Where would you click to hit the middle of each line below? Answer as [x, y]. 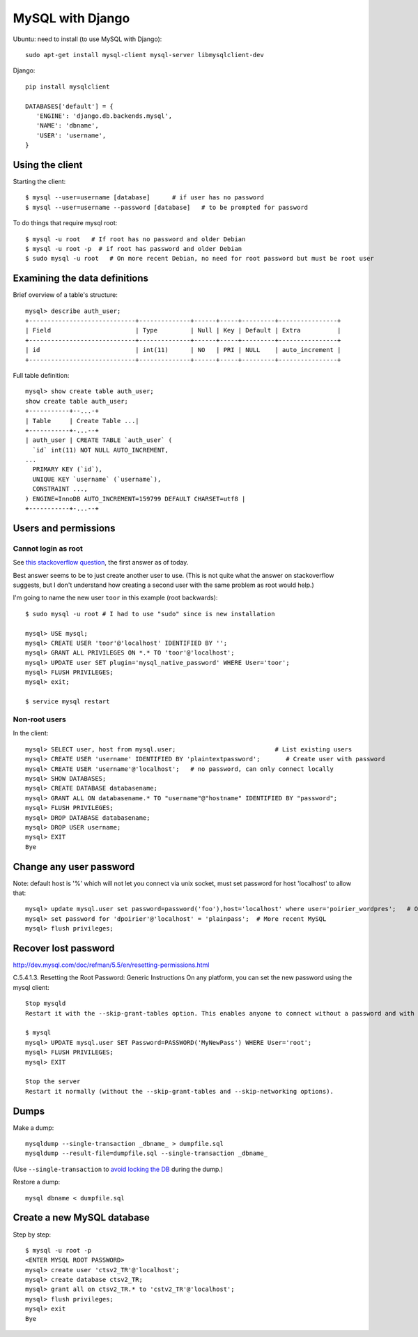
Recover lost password [64, 948]
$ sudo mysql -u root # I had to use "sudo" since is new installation [150, 614]
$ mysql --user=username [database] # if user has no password [145, 198]
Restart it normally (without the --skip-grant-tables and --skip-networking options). [180, 1091]
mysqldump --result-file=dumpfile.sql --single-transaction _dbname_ [147, 1153]
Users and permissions [64, 528]
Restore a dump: [37, 1182]
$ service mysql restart [68, 702]
